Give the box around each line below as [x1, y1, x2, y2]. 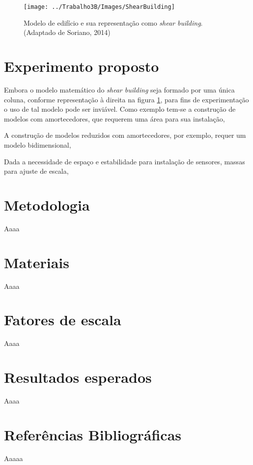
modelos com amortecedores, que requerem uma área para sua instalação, [4, 113, 225, 124]
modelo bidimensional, [4, 139, 71, 150]
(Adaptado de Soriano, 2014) [24, 27, 111, 37]
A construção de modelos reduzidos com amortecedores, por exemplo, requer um [4, 130, 246, 140]
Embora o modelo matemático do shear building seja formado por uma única [4, 84, 235, 94]
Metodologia [4, 194, 90, 215]
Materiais [4, 252, 70, 272]
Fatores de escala [4, 310, 121, 330]
